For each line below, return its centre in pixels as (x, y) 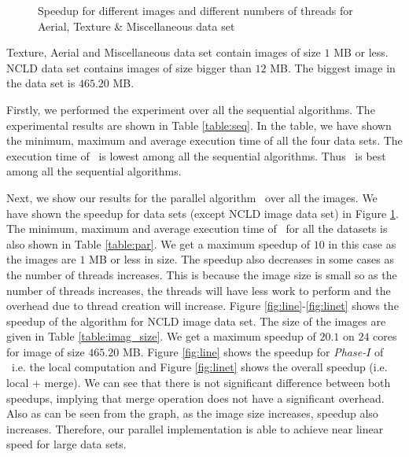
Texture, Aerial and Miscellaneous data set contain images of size (164, 52)
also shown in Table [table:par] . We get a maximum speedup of (158, 243)
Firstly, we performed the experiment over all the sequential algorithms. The (191, 109)
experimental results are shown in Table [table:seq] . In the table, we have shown (199, 125)
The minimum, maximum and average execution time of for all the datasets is (197, 228)
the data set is (41, 83)
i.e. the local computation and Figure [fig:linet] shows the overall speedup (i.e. (199, 367)
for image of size (46, 351)
